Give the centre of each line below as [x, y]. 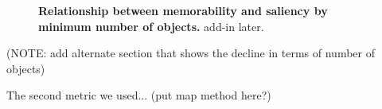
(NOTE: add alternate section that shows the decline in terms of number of [191, 53]
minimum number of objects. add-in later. [151, 26]
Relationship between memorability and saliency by [183, 10]
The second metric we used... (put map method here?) [139, 95]
